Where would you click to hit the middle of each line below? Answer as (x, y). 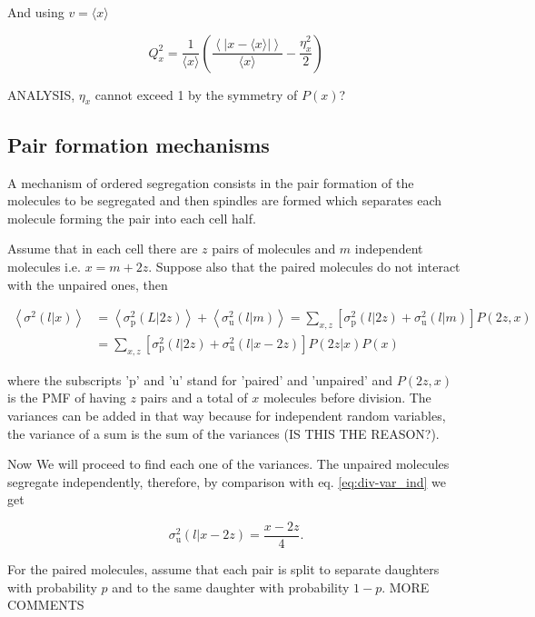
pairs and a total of (194, 398)
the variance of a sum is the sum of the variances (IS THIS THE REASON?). (223, 433)
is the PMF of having (67, 398)
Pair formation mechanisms (139, 144)
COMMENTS (46, 605)
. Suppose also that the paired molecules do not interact (304, 266)
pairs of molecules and (274, 249)
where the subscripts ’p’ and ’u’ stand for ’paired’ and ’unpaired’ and (200, 379)
